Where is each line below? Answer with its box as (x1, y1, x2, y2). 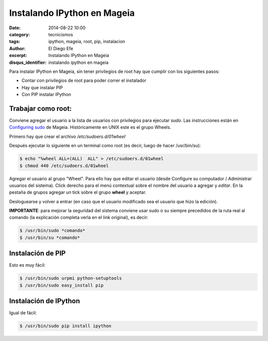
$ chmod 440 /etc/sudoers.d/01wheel (19, 163, 109, 169)
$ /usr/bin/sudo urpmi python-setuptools (19, 276, 122, 281)
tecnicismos (48, 31, 73, 37)
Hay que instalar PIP (21, 84, 63, 90)
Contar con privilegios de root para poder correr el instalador (21, 77, 146, 84)
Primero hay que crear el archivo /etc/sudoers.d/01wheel (9, 133, 126, 139)
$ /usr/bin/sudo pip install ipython (19, 323, 112, 329)
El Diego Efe (48, 45, 73, 52)
